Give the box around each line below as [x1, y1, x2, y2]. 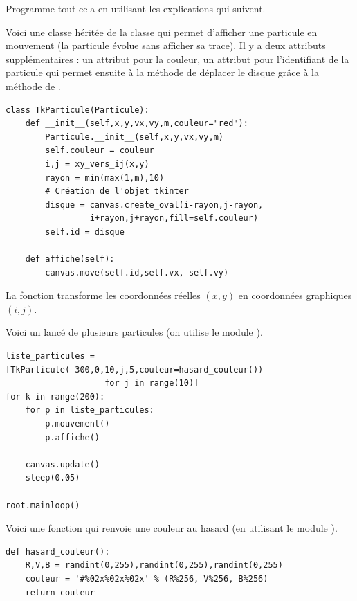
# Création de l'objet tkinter [45, 186, 189, 197]
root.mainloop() [6, 500, 80, 510]
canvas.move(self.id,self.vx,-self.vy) [45, 267, 229, 278]
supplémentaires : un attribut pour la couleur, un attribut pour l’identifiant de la [6, 51, 349, 66]
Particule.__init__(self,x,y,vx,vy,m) [45, 132, 223, 142]
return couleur [25, 587, 95, 598]
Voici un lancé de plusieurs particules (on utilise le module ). [6, 325, 263, 339]
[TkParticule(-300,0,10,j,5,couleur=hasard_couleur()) [6, 364, 264, 375]
